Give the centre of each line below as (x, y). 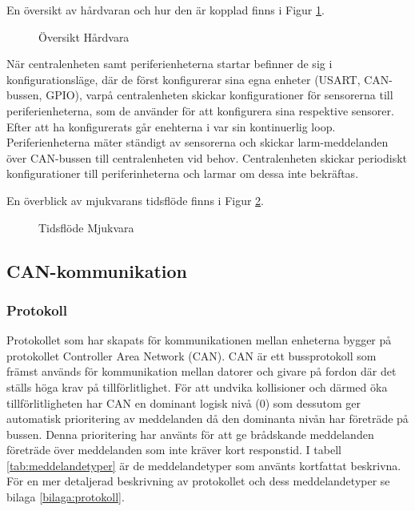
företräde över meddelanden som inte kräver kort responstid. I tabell (174, 450)
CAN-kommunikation (97, 270)
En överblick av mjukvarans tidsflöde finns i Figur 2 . (136, 200)
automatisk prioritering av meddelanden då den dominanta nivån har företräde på (207, 418)
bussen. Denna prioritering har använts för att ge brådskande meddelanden (190, 434)
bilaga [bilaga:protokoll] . (66, 497)
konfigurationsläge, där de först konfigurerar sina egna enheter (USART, (184, 79)
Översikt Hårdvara (84, 36)
